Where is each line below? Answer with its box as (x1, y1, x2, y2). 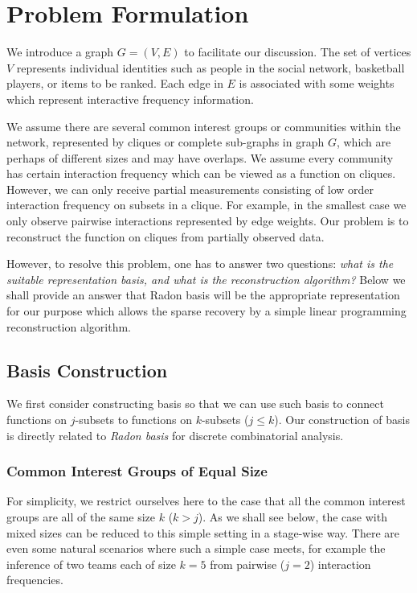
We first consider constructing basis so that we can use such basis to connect (6, 395, 384, 412)
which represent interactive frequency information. (6, 90, 254, 107)
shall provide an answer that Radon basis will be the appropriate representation (6, 286, 400, 303)
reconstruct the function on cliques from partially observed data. (6, 228, 325, 245)
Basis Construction (6, 357, 168, 382)
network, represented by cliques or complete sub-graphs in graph (6, 134, 325, 150)
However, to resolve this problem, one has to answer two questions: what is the (6, 255, 394, 272)
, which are (336, 134, 391, 150)
